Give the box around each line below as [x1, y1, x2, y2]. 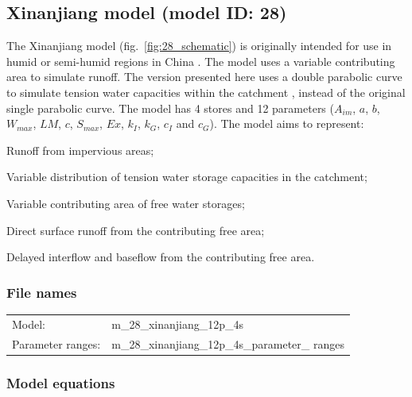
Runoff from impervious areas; [6, 141, 154, 158]
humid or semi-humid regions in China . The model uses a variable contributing [6, 52, 395, 69]
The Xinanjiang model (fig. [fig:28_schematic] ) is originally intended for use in [6, 37, 392, 54]
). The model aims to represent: [209, 115, 364, 132]
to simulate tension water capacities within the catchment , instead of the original [6, 83, 406, 100]
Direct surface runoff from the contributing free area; [6, 222, 265, 238]
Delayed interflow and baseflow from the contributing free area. [6, 249, 315, 265]
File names [6, 282, 77, 302]
